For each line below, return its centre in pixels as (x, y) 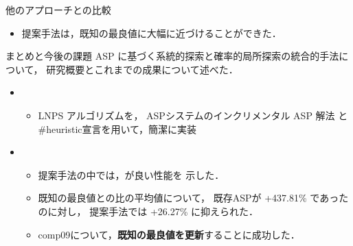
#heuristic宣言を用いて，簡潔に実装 (117, 128)
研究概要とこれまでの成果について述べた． (142, 69)
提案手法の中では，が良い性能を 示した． (131, 174)
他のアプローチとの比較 (58, 10)
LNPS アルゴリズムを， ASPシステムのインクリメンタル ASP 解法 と (193, 115)
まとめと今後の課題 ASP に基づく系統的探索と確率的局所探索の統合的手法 (172, 56)
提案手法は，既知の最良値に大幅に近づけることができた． (151, 33)
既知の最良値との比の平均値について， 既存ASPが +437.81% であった (193, 198)
